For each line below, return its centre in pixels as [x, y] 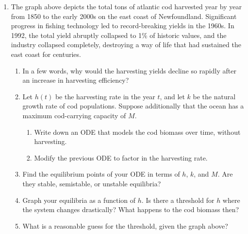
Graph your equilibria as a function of [79, 200]
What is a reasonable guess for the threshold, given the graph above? [125, 225]
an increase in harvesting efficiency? [76, 80]
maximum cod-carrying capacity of [74, 115]
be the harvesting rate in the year [105, 96]
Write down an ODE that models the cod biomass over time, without [137, 132]
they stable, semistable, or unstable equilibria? [92, 183]
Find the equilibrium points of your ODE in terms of [101, 174]
